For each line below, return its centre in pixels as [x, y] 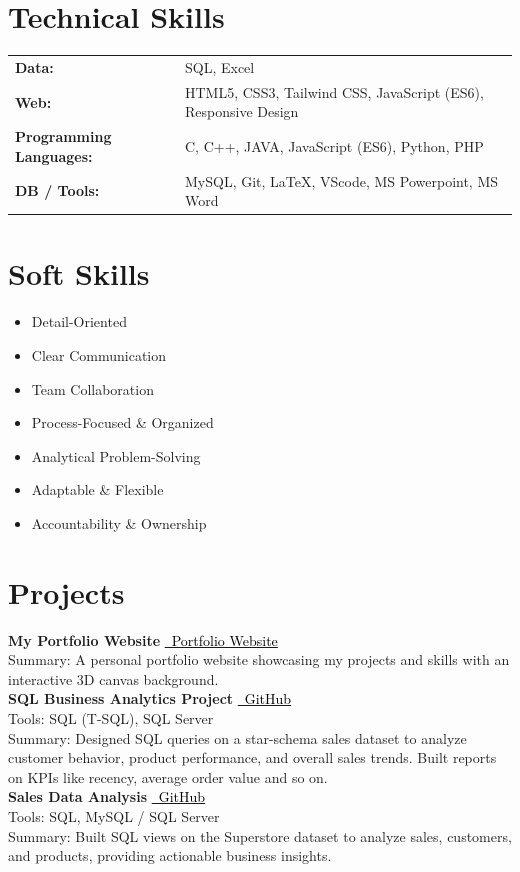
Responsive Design [242, 111]
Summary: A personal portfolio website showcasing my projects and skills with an [259, 659]
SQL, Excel [220, 66]
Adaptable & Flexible [97, 489]
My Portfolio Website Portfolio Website [143, 639]
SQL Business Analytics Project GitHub [150, 698]
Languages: [54, 155]
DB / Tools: [57, 190]
